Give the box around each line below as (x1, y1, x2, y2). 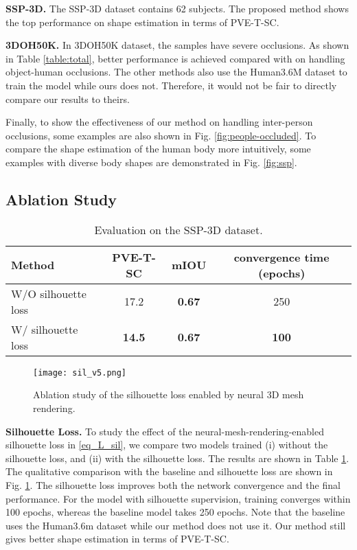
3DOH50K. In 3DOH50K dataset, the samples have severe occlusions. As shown (5, 38, 349, 52)
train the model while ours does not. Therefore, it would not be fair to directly (5, 78, 337, 92)
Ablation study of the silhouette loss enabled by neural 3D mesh (33, 387, 304, 402)
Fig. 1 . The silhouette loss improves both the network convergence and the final (5, 477, 341, 492)
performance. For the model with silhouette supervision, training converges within (5, 491, 351, 505)
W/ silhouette (11, 321, 78, 337)
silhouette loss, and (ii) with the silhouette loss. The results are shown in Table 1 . (5, 450, 349, 465)
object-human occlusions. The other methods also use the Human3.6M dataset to (5, 65, 347, 79)
